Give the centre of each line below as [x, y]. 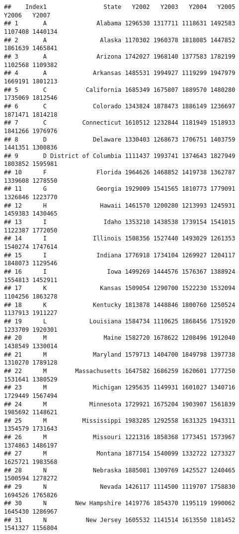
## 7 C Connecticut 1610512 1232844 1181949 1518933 [120, 123]
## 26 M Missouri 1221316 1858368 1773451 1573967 [120, 437]
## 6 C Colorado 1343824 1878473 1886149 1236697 [120, 106]
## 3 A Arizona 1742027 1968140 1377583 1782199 [120, 56]
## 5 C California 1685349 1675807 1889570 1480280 [120, 90]
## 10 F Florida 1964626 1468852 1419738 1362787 [120, 173]
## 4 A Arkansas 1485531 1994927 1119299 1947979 [120, 73]
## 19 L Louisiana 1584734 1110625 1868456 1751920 [120, 321]
